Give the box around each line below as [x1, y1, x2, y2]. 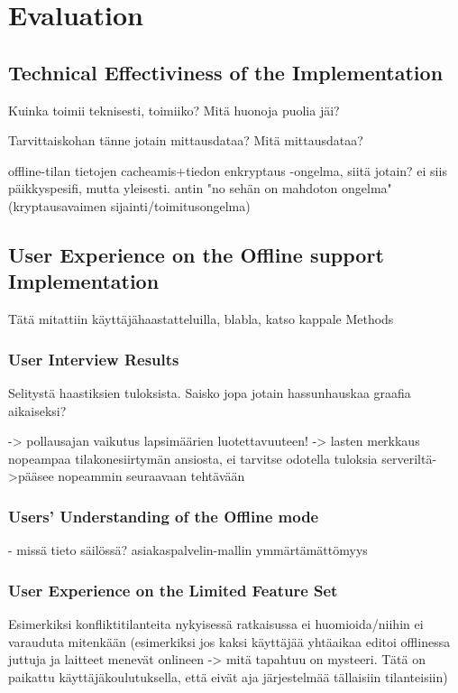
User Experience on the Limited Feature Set [8, 578, 338, 601]
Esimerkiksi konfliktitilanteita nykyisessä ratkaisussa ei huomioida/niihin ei [8, 614, 424, 633]
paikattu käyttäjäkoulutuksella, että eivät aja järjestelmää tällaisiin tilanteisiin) [8, 667, 448, 686]
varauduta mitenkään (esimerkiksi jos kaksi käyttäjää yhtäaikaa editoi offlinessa [8, 632, 451, 651]
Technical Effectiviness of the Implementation [8, 58, 444, 86]
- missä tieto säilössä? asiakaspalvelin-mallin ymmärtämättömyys [8, 541, 368, 559]
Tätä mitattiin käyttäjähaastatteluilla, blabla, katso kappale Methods [8, 310, 394, 328]
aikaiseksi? [8, 401, 67, 420]
